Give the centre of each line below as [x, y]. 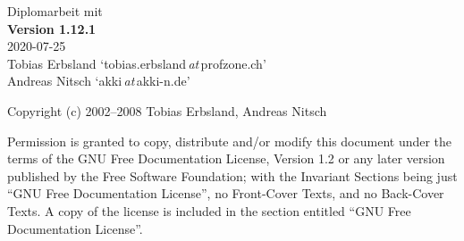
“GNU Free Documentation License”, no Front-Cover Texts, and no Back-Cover [226, 193]
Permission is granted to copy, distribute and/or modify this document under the [230, 141]
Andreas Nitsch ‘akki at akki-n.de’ [99, 81]
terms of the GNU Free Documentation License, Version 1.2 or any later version [226, 158]
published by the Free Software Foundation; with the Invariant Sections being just [232, 175]
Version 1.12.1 [52, 28]
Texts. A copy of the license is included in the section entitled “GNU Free [209, 210]
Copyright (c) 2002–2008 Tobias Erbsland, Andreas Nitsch [167, 110]
